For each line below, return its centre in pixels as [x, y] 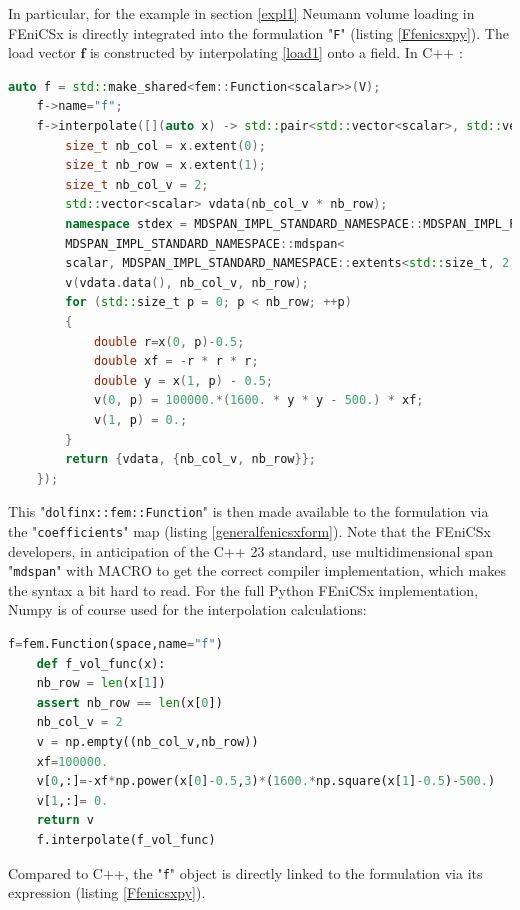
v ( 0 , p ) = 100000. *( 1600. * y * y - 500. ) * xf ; [258, 400]
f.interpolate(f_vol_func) [126, 840]
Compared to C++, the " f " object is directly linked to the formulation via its [245, 872]
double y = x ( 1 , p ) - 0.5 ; [183, 380]
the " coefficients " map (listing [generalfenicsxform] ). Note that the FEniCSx [249, 530]
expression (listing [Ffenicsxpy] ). [107, 892]
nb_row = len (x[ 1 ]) [101, 683]
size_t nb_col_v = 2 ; [137, 184]
